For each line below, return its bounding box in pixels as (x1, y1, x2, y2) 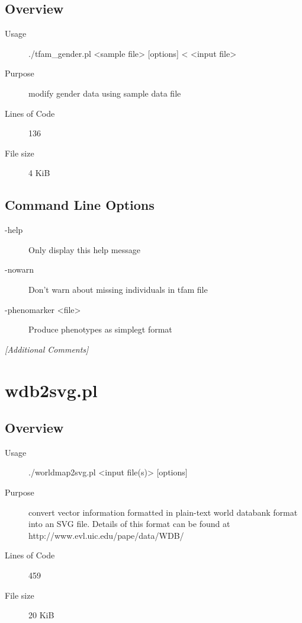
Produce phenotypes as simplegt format (28, 323, 172, 336)
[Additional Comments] (5, 343, 89, 355)
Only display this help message (28, 243, 140, 255)
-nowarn (5, 263, 34, 276)
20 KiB (28, 609, 54, 621)
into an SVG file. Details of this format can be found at (28, 517, 230, 530)
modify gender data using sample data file (28, 87, 181, 99)
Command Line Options (5, 196, 155, 214)
